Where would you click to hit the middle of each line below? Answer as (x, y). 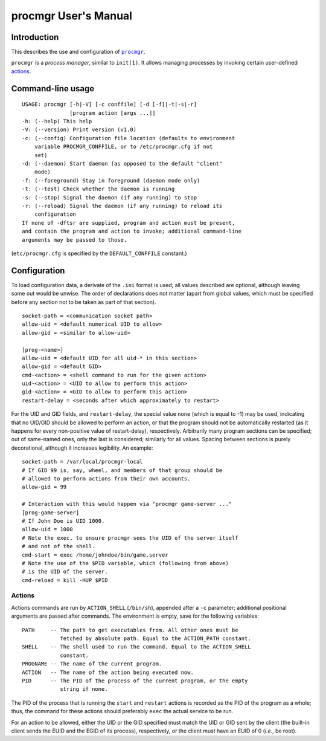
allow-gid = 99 (44, 487)
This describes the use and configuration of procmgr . (78, 52)
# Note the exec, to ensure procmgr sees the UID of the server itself (130, 538)
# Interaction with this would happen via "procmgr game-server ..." (127, 504)
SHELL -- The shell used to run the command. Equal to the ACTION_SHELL (136, 647)
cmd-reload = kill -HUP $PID (65, 580)
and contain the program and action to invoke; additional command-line (132, 231)
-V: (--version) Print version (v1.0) (79, 130)
